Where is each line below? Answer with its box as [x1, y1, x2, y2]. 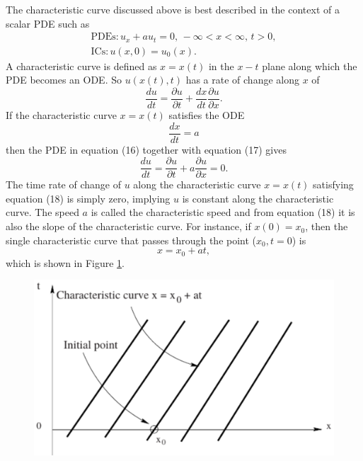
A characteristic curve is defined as [6, 58, 157, 73]
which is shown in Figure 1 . [6, 255, 125, 270]
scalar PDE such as [6, 16, 90, 30]
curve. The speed [6, 205, 79, 220]
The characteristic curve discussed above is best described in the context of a [6, 2, 340, 16]
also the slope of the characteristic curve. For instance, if [6, 219, 251, 234]
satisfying [313, 177, 354, 192]
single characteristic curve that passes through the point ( [6, 232, 257, 247]
